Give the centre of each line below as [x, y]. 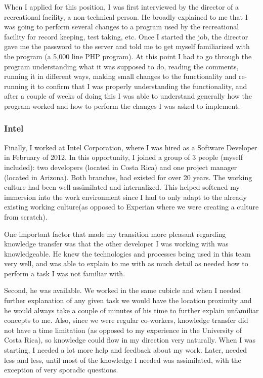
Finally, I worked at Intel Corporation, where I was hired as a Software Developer [131, 147]
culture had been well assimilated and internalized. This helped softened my [122, 187]
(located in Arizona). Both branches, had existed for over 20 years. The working [128, 177]
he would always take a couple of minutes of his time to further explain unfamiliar [131, 310]
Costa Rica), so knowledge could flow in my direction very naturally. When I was [130, 340]
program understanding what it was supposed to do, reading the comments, [121, 66]
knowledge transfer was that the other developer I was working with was [116, 244]
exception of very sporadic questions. [61, 370]
